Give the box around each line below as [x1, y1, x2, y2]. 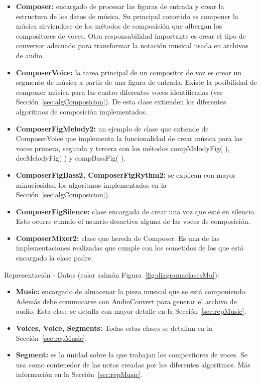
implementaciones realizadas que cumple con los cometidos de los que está [16, 242, 244, 253]
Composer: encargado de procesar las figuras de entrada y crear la [16, 1, 224, 11]
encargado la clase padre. [16, 252, 93, 263]
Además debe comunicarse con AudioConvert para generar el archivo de [16, 296, 237, 306]
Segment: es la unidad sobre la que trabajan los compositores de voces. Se [16, 349, 248, 360]
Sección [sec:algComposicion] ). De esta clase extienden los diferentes [16, 96, 226, 107]
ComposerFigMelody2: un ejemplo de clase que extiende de [16, 123, 209, 134]
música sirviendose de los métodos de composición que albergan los [16, 21, 222, 31]
